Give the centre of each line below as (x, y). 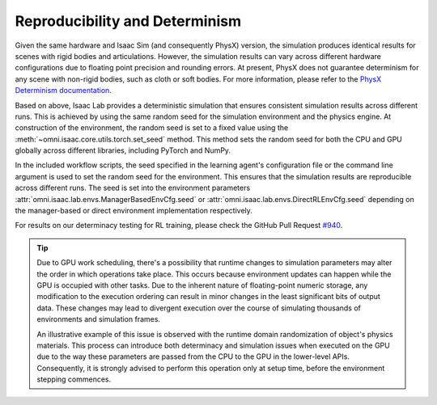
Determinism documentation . (64, 91)
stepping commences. (74, 379)
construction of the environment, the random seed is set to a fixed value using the (152, 128)
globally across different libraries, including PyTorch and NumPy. (123, 150)
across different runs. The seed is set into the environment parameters (133, 188)
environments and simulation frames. (99, 319)
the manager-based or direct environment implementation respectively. (134, 211)
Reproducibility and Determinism (128, 21)
